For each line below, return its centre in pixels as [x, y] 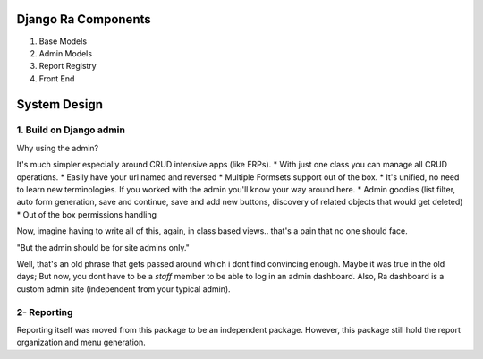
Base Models [63, 41]
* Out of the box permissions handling [86, 214]
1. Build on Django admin [71, 130]
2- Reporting [45, 312]
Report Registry [68, 66]
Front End [57, 78]
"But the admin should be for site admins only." [103, 247]
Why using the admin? [58, 148]
